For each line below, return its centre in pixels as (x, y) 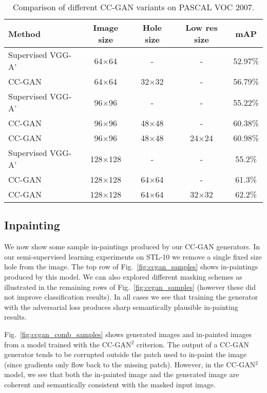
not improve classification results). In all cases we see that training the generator (131, 297)
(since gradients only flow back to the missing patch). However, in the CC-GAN (130, 364)
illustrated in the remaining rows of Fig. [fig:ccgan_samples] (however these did (130, 287)
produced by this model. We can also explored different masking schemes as (123, 276)
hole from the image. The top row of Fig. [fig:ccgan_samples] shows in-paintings (131, 267)
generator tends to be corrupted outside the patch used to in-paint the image (126, 354)
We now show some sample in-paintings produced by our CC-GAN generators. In (132, 247)
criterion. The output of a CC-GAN (193, 344)
